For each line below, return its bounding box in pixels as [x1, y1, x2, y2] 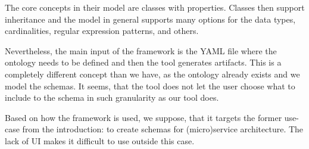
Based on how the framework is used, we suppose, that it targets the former [5, 111, 282, 123]
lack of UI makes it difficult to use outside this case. [5, 134, 195, 147]
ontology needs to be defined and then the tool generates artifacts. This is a [5, 56, 282, 69]
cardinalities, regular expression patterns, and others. [5, 24, 199, 37]
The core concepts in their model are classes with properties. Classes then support [5, 1, 305, 13]
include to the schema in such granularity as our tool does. [5, 91, 219, 104]
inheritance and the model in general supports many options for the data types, [5, 13, 296, 25]
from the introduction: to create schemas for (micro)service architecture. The [22, 123, 304, 135]
